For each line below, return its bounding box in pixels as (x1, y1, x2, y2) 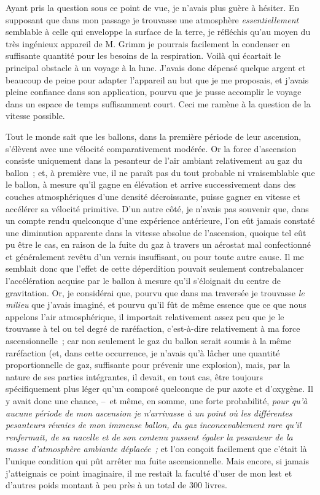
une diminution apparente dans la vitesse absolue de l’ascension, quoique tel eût (6, 226, 306, 239)
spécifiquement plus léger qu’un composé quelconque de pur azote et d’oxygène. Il (6, 382, 313, 395)
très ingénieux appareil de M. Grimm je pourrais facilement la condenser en (6, 37, 291, 50)
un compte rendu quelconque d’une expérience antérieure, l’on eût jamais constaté (6, 214, 315, 227)
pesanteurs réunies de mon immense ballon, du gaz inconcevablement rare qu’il (6, 418, 302, 431)
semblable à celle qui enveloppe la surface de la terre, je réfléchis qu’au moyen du (6, 25, 311, 38)
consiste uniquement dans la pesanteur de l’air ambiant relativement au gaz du (6, 154, 303, 167)
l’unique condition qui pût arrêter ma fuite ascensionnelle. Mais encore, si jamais (6, 454, 310, 467)
